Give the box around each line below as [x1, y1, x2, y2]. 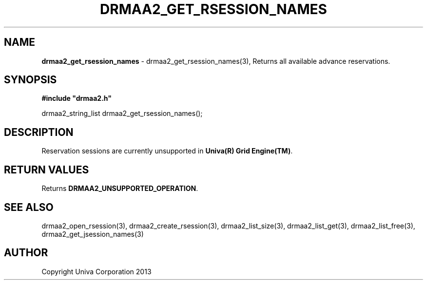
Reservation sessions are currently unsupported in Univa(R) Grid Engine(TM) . [41, 147, 293, 155]
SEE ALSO [4, 201, 54, 213]
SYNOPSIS [4, 74, 57, 86]
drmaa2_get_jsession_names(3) [41, 229, 144, 238]
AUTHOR [4, 246, 48, 259]
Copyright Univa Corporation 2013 [41, 267, 152, 276]
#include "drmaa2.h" [41, 94, 112, 103]
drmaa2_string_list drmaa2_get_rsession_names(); [41, 109, 203, 118]
